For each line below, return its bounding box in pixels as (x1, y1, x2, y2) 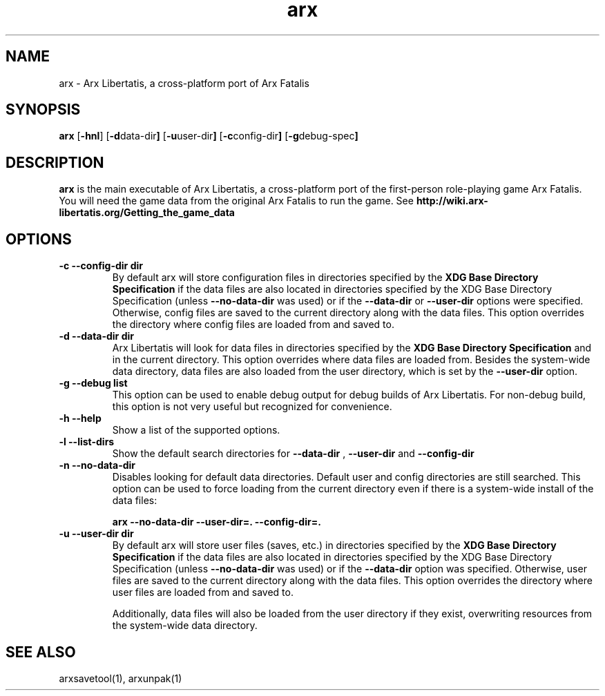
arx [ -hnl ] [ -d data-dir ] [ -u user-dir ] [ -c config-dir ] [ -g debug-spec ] (59, 130, 358, 142)
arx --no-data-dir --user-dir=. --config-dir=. (112, 516, 321, 528)
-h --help (59, 412, 102, 425)
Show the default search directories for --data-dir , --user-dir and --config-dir (112, 447, 474, 460)
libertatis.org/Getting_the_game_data (59, 206, 235, 219)
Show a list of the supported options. (112, 424, 280, 436)
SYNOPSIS (6, 101, 81, 119)
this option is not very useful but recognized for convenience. (112, 400, 392, 413)
